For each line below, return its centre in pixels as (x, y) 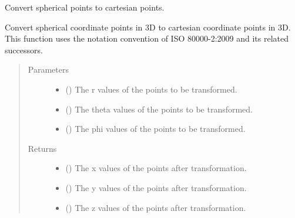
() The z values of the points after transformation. (156, 207)
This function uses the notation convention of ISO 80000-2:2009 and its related (147, 38)
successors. (24, 50)
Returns (42, 148)
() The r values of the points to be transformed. (151, 89)
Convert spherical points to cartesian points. (85, 7)
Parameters (48, 69)
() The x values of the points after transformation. (156, 168)
